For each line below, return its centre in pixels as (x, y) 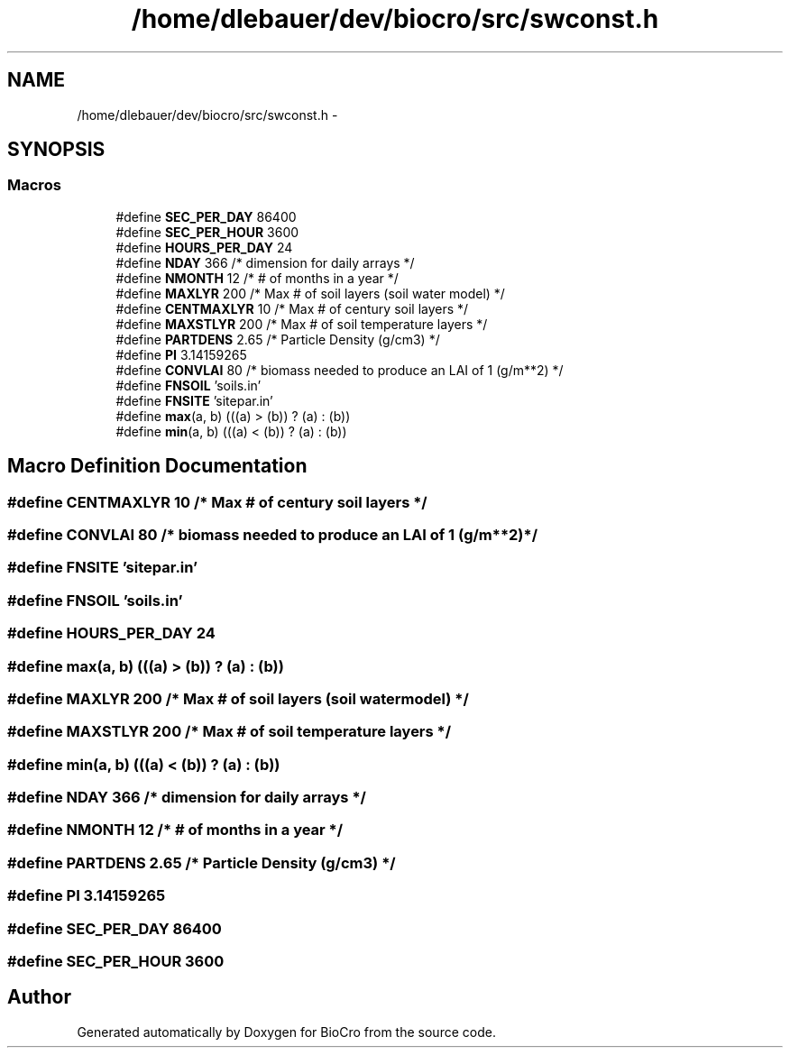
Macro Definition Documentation (157, 466)
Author (39, 997)
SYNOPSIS (56, 150)
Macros (34, 185)
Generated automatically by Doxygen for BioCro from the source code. (286, 1032)
